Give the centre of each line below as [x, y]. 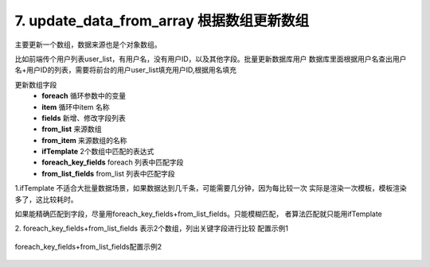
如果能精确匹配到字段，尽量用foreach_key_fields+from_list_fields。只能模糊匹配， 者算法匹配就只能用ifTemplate [198, 214]
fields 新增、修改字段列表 [84, 118]
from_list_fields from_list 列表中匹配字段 [108, 173]
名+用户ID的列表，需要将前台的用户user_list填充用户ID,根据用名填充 [126, 70]
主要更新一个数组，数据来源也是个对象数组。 [88, 44]
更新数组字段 [36, 84]
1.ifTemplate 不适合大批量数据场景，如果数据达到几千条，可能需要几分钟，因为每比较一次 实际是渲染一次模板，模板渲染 [211, 188]
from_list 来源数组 [72, 129]
